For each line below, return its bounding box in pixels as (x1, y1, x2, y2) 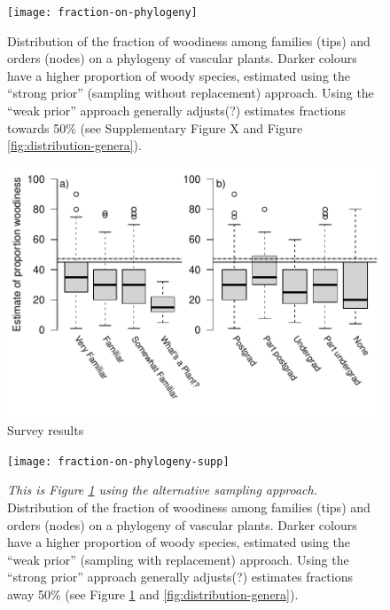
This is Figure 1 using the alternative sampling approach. (7, 480, 318, 499)
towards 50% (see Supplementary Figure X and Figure (7, 118, 303, 137)
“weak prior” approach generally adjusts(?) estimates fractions (7, 101, 347, 120)
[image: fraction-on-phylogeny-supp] (7, 455, 230, 468)
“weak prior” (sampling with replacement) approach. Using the (7, 550, 349, 568)
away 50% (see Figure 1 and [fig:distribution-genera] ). (7, 584, 299, 603)
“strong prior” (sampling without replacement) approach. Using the (7, 83, 374, 102)
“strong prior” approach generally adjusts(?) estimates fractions (7, 567, 353, 586)
